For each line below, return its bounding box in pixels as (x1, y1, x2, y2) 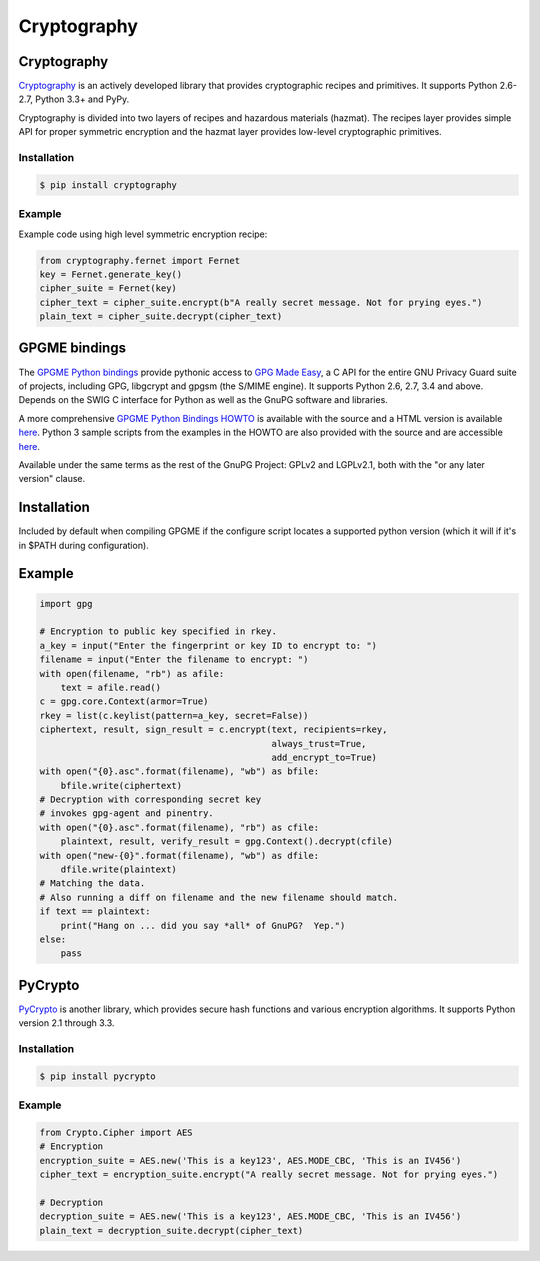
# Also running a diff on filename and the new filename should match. (39, 891, 399, 903)
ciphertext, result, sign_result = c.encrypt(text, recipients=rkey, (39, 724, 388, 735)
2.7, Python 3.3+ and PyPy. (18, 93, 130, 105)
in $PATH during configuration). (18, 539, 149, 551)
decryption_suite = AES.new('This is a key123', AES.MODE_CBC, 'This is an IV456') (39, 1211, 462, 1222)
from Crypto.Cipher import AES (39, 1126, 194, 1138)
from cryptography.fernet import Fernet (39, 255, 240, 266)
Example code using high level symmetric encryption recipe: (18, 228, 268, 240)
